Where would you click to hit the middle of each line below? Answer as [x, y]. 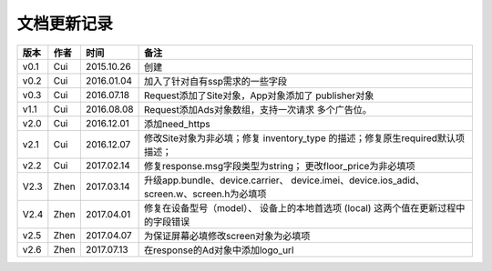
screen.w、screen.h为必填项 [205, 194]
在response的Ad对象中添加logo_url [219, 250]
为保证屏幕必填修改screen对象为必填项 [227, 236]
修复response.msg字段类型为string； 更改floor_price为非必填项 [279, 166]
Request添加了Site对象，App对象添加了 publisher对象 [259, 95]
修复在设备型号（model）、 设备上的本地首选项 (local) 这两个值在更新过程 [300, 207]
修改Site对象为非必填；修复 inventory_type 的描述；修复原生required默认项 [304, 138]
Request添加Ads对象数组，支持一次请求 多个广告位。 [258, 109]
